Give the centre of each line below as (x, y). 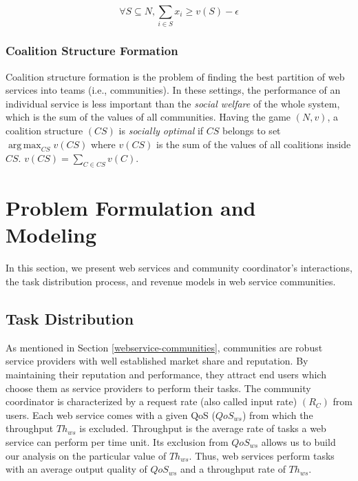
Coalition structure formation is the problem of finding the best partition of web (175, 76)
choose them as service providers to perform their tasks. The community (158, 388)
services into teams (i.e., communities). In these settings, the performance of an (173, 90)
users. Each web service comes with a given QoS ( (111, 415)
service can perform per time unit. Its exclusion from (117, 441)
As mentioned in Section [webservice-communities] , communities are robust (164, 347)
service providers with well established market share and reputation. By (157, 361)
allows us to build (298, 441)
